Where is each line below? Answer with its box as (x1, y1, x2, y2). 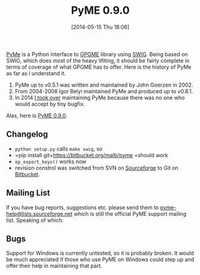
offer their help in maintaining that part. (6, 262, 103, 270)
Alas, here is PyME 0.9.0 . (6, 112, 67, 119)
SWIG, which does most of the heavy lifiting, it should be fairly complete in (6, 57, 190, 64)
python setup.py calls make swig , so (14, 145, 103, 152)
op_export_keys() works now (14, 158, 87, 165)
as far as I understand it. (6, 69, 66, 77)
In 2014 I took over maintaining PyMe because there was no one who (14, 94, 185, 101)
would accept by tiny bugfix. (14, 100, 85, 108)
